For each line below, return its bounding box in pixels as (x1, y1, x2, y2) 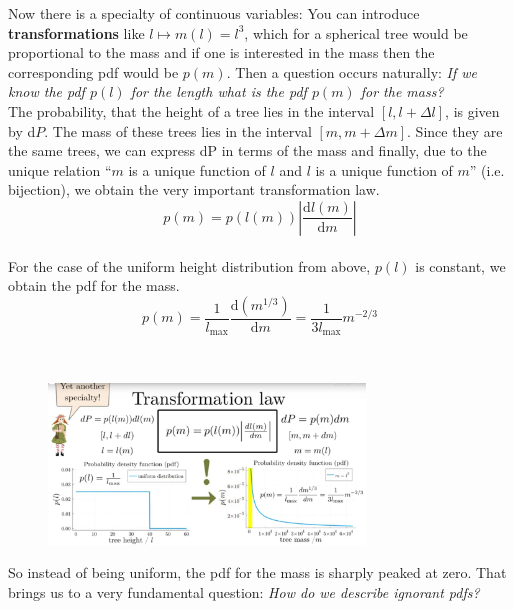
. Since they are (407, 120, 503, 141)
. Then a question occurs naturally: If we (226, 61, 478, 82)
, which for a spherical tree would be (244, 22, 468, 43)
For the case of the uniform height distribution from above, (8, 255, 371, 276)
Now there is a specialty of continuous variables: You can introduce (8, 3, 420, 23)
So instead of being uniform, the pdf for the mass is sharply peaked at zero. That (8, 562, 507, 583)
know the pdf (8, 81, 85, 102)
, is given (445, 100, 500, 121)
